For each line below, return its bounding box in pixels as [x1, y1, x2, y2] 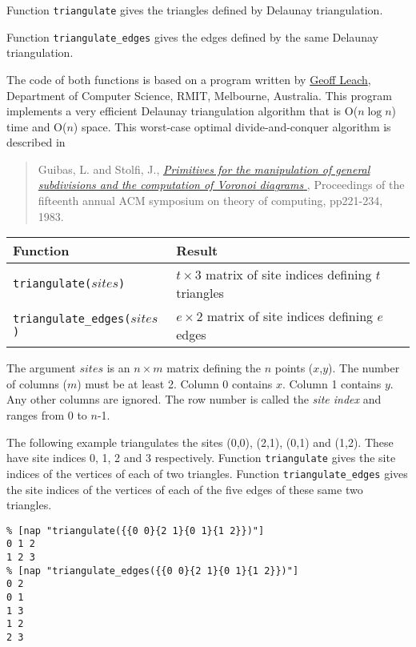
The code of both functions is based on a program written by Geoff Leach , [6, 70, 371, 87]
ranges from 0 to [6, 407, 87, 424]
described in [6, 134, 66, 151]
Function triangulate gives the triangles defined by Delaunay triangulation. [6, 2, 383, 18]
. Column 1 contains [282, 375, 382, 392]
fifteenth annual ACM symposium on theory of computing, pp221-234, [38, 192, 383, 209]
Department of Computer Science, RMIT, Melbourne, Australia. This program [6, 86, 392, 103]
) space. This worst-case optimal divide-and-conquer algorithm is [73, 118, 391, 135]
